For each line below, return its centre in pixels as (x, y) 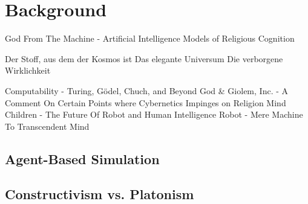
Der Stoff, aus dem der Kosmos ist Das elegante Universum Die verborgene (144, 58)
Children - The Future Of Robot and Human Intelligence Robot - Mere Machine (154, 114)
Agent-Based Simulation (82, 158)
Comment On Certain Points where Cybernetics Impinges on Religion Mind (146, 102)
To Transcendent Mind (47, 126)
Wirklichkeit (28, 70)
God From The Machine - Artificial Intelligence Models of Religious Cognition (150, 38)
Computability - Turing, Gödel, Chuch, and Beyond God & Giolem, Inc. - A (147, 90)
